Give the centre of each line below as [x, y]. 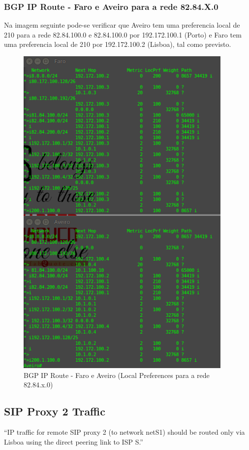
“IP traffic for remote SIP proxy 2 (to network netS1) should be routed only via [124, 431]
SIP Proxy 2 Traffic [55, 411]
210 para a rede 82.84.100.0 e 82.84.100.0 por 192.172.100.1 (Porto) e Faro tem [123, 34]
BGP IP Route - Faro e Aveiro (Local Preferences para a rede [117, 375]
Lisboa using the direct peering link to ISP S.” [74, 441]
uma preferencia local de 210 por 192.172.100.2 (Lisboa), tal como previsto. [118, 44]
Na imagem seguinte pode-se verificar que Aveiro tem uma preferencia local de [122, 25]
